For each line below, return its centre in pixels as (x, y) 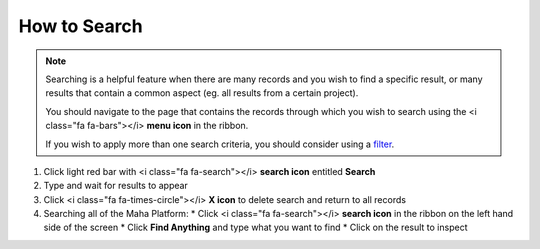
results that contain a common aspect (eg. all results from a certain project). (202, 93)
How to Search (81, 26)
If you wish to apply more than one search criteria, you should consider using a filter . (220, 144)
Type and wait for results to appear (116, 186)
